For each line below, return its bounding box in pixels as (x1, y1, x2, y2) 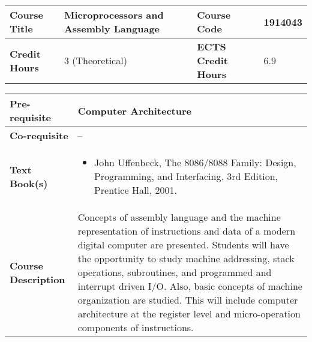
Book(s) (10, 176, 48, 190)
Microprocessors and (64, 8, 164, 22)
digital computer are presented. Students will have (77, 238, 289, 251)
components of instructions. (77, 320, 194, 334)
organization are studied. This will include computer (77, 293, 298, 307)
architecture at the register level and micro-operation (77, 307, 301, 320)
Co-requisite (10, 128, 68, 142)
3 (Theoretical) (64, 53, 127, 67)
